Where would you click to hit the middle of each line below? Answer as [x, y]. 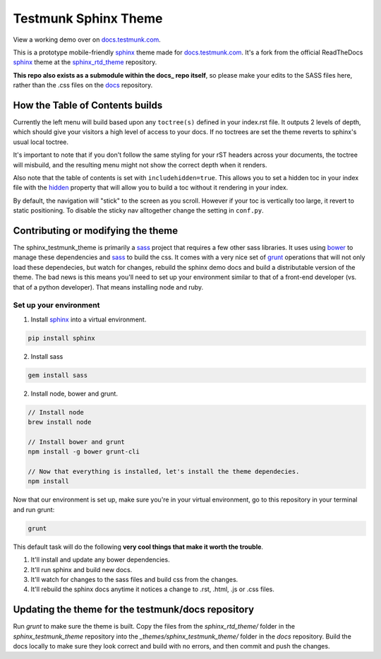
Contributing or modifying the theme [96, 231]
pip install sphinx [61, 338]
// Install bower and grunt [76, 442]
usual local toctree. [41, 142]
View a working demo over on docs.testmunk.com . [87, 40]
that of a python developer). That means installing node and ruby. [108, 287]
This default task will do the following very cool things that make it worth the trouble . [138, 547]
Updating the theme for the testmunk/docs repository [133, 610]
